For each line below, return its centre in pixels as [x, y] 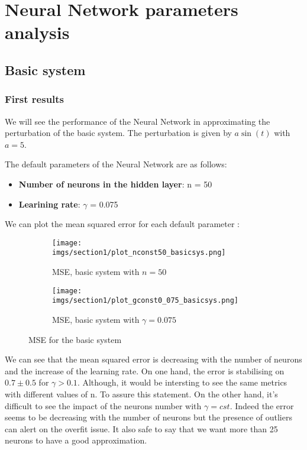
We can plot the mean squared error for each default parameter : [122, 224]
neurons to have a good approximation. [76, 440]
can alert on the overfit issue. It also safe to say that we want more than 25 [141, 428]
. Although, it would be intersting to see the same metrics [182, 382]
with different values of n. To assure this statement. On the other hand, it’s [141, 394]
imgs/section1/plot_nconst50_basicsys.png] [139, 253]
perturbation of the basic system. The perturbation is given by [118, 133]
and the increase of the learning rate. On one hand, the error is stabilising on [145, 370]
